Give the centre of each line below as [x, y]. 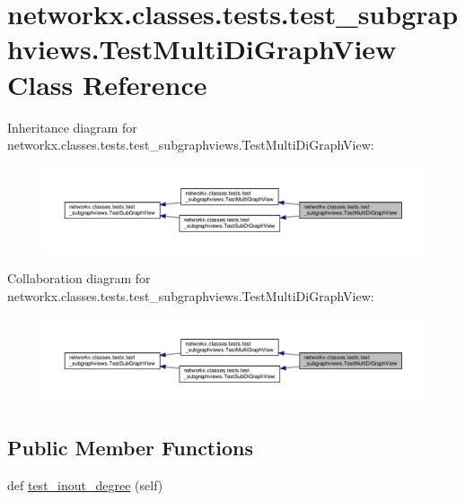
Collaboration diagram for [79, 278]
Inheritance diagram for [72, 127]
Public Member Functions [130, 448]
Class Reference [107, 84]
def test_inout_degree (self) [85, 485]
